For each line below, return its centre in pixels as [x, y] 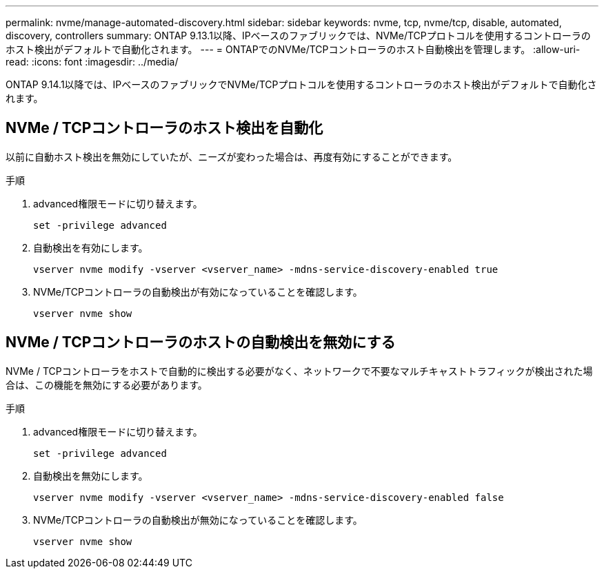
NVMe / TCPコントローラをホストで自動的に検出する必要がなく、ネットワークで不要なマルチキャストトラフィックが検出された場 [299, 371]
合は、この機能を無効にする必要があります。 [107, 385]
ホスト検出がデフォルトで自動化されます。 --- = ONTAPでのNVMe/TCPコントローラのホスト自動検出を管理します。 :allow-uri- [293, 49]
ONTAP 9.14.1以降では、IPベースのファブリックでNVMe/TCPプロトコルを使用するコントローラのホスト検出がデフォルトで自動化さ [301, 84]
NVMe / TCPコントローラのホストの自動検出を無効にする [201, 342]
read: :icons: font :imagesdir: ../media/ [92, 62]
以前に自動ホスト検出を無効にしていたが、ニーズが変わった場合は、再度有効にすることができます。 [232, 156]
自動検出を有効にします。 [91, 247]
